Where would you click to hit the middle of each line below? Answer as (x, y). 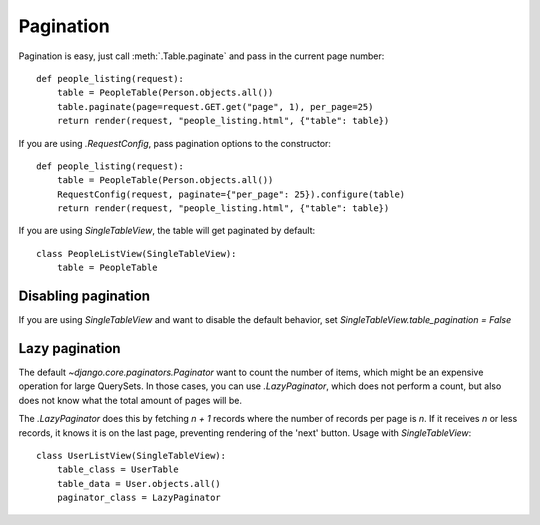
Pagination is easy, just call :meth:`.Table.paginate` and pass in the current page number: (201, 56)
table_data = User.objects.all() (139, 483)
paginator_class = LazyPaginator (139, 498)
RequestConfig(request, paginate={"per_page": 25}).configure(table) (231, 194)
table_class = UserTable (117, 469)
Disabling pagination (84, 296)
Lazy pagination (69, 348)
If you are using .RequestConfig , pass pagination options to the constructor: (175, 143)
